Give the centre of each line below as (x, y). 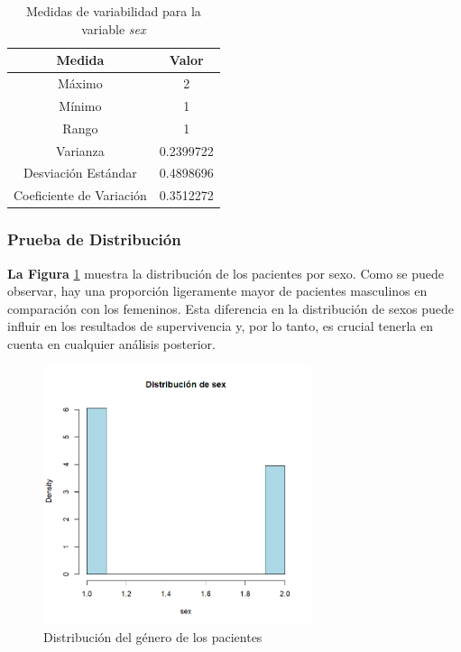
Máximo (80, 83)
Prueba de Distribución (94, 239)
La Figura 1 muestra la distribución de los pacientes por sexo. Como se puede (226, 273)
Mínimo (80, 105)
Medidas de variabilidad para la (113, 11)
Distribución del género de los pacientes (153, 637)
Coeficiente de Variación (80, 195)
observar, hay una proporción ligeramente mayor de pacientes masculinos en (217, 291)
